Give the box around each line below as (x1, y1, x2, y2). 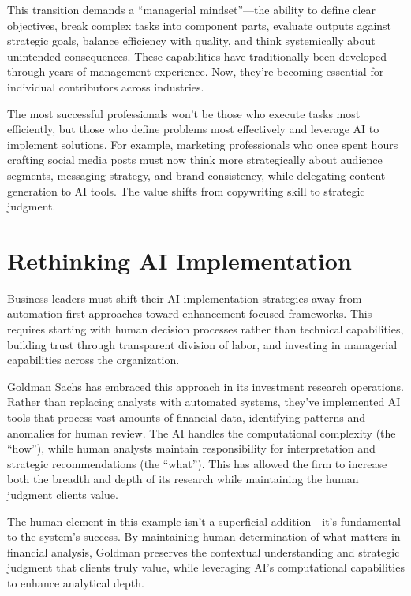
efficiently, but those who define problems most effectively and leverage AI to (7, 121, 379, 137)
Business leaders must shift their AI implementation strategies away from (7, 289, 362, 306)
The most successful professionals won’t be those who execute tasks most (7, 105, 361, 121)
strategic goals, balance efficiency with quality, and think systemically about (7, 32, 376, 49)
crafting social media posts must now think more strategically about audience (7, 151, 383, 168)
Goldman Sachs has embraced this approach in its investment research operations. (7, 378, 404, 394)
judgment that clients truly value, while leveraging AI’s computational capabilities (7, 559, 405, 576)
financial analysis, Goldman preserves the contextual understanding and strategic (7, 543, 400, 560)
